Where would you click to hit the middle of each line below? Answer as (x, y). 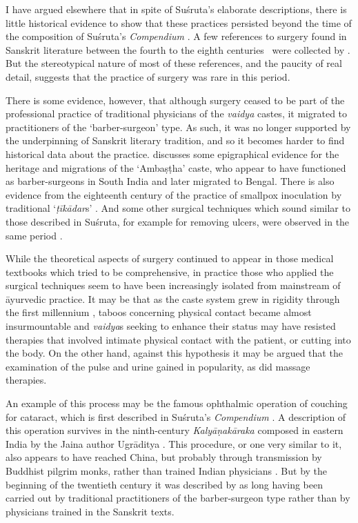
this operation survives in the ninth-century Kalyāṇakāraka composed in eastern (175, 430)
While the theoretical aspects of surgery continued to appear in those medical (170, 258)
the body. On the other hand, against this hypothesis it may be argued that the (174, 353)
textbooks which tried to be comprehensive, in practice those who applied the (170, 272)
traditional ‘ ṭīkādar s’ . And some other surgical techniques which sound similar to (178, 208)
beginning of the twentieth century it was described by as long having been (164, 484)
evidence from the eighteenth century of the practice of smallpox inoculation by (174, 194)
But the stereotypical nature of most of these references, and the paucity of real (174, 63)
